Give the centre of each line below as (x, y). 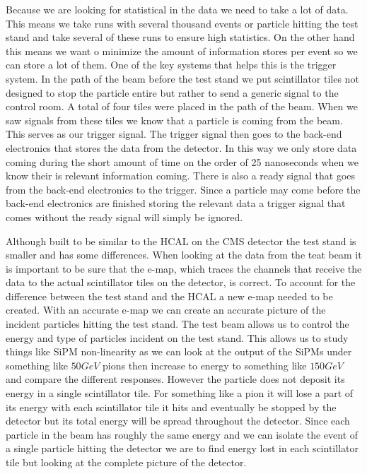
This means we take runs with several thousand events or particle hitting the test (182, 23)
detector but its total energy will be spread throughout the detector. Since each (178, 421)
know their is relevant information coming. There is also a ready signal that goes (181, 176)
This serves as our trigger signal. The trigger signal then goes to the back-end (174, 134)
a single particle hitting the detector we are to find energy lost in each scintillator (182, 448)
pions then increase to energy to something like (205, 365)
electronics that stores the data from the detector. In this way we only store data (181, 147)
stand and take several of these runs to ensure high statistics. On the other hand (180, 37)
